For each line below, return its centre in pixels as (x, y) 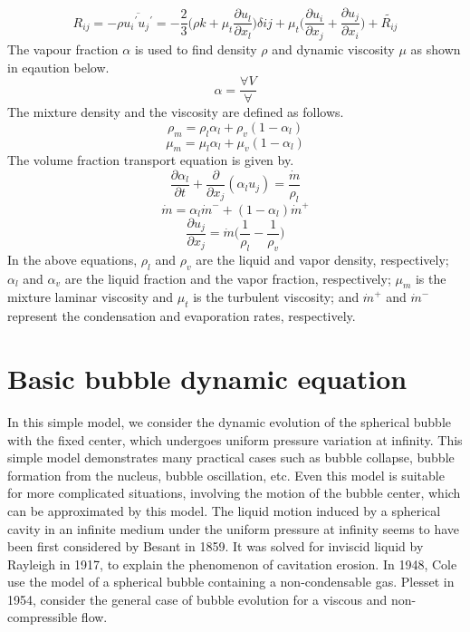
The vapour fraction (63, 49)
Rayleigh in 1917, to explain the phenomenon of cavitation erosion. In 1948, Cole (232, 564)
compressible (43, 617)
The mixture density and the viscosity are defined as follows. (176, 112)
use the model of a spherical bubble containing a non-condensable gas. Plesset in (231, 582)
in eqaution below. (58, 67)
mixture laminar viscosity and (91, 297)
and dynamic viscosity (333, 49)
